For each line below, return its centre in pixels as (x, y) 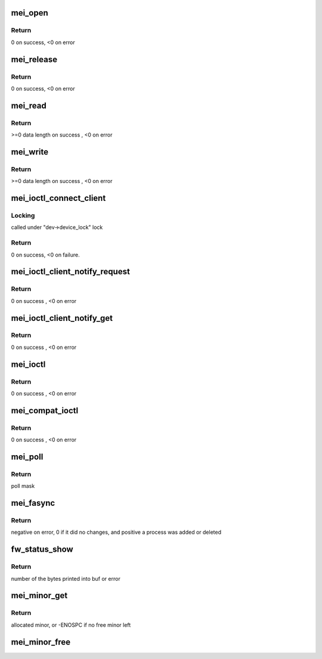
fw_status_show (42, 550)
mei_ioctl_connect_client (58, 198)
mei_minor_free (41, 642)
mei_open (30, 13)
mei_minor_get (39, 595)
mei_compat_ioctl (45, 411)
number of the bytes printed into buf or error (66, 578)
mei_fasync (33, 503)
